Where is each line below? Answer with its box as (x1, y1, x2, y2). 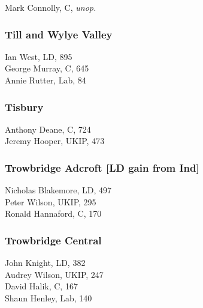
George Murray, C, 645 (5, 62, 89, 74)
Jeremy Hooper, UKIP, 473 (5, 134, 105, 147)
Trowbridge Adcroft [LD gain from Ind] (5, 160, 199, 175)
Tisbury (5, 99, 44, 114)
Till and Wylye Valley (5, 26, 113, 41)
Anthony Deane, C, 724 (5, 122, 91, 135)
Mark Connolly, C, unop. (5, 1, 96, 13)
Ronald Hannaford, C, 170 (5, 207, 102, 220)
